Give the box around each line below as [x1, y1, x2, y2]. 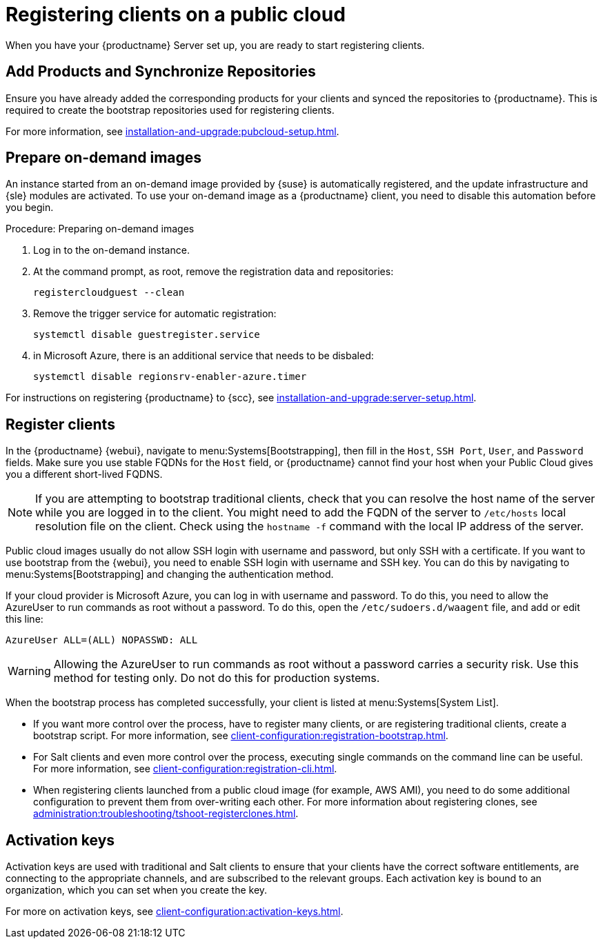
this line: [6, 613, 43, 625]
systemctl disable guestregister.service [33, 329, 260, 341]
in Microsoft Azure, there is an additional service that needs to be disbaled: [33, 350, 374, 362]
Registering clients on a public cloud [6, 3, 346, 26]
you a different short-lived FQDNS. [6, 468, 163, 481]
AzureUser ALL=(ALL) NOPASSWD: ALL [6, 634, 198, 646]
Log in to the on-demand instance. [33, 244, 190, 257]
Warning [8, 664, 51, 679]
